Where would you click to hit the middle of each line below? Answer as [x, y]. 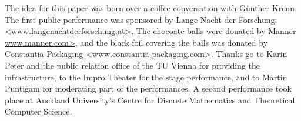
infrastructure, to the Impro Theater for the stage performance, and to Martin [146, 77]
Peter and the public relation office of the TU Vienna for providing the [132, 65]
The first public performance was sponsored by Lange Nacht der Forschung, [141, 19]
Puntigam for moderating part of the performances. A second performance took [148, 88]
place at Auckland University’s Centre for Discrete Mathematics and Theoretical [150, 100]
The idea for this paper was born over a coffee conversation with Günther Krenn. [151, 8]
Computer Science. [39, 111]
